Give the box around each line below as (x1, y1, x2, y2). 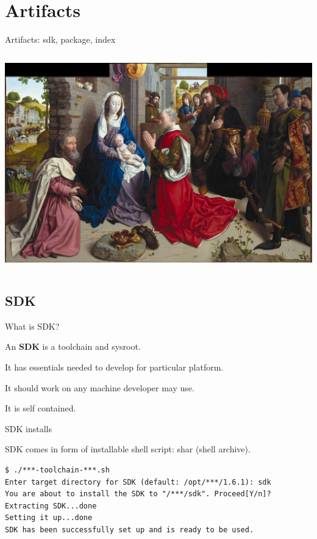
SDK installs (5, 422, 52, 435)
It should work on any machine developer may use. (5, 381, 194, 394)
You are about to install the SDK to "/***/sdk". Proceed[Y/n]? (5, 490, 271, 499)
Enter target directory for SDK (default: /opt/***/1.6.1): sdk (5, 477, 271, 487)
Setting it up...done (5, 513, 93, 523)
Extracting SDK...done (5, 501, 97, 510)
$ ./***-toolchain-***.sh (5, 465, 110, 474)
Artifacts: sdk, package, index (5, 33, 116, 46)
